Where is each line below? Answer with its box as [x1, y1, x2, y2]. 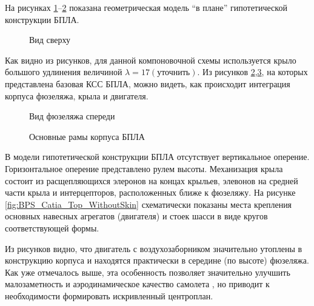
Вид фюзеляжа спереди [29, 110, 115, 122]
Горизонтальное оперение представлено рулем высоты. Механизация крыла [5, 162, 283, 175]
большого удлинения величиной [5, 65, 122, 78]
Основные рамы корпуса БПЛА [29, 130, 145, 142]
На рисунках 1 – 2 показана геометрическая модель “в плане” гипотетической [5, 1, 287, 13]
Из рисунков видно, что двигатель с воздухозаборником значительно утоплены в [5, 242, 302, 254]
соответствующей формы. [5, 221, 99, 234]
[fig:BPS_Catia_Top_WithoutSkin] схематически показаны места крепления [5, 198, 292, 210]
